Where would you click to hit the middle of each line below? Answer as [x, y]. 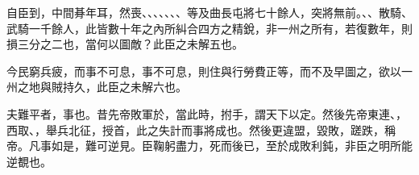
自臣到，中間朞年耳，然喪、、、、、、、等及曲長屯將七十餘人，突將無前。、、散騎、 [209, 12]
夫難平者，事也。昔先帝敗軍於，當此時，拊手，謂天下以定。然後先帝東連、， [207, 113]
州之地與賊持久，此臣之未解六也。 [97, 87]
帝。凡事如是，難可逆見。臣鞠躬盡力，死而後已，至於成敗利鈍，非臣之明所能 [209, 146]
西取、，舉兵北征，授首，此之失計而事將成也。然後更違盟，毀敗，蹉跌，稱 [201, 129]
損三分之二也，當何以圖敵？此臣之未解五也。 [125, 44]
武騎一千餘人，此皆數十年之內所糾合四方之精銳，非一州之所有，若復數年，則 [209, 28]
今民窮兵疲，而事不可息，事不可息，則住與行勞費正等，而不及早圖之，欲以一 [209, 71]
